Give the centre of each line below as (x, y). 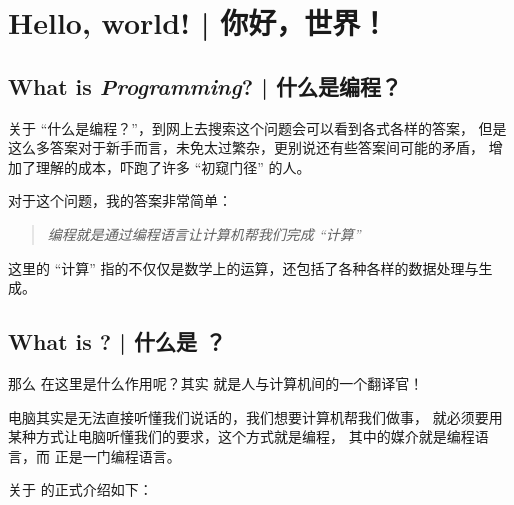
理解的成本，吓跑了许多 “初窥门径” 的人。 (173, 166)
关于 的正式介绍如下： (80, 489)
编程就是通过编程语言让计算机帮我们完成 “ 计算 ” (204, 233)
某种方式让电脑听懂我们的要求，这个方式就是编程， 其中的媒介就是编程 (241, 436)
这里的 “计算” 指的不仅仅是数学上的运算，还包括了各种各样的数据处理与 (243, 267)
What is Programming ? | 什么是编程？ (205, 85)
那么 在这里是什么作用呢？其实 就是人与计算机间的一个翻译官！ (216, 382)
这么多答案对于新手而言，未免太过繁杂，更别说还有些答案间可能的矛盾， (246, 147)
